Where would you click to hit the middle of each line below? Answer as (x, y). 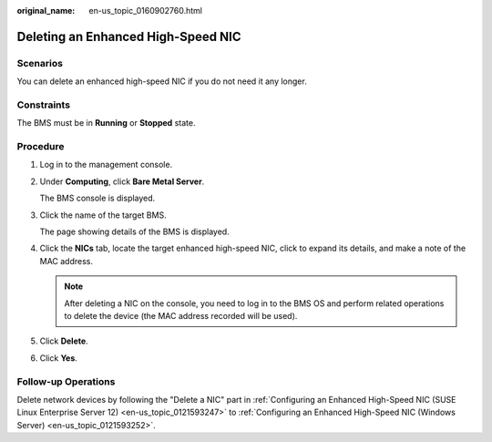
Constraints (44, 105)
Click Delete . (64, 341)
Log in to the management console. (106, 165)
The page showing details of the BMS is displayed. (134, 231)
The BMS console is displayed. (97, 198)
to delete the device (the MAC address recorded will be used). (181, 315)
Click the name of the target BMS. (103, 215)
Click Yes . (58, 358)
